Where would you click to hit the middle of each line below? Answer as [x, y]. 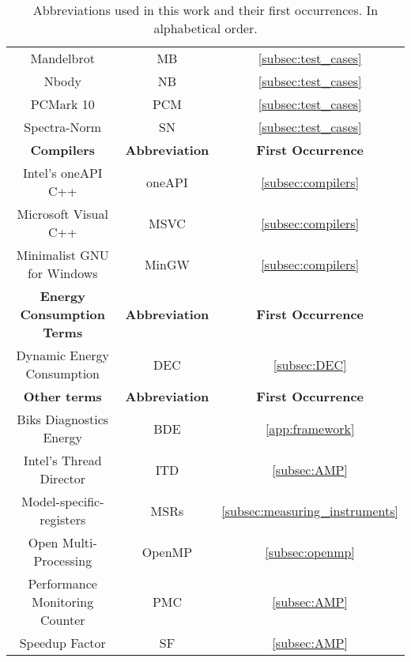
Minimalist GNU [62, 255]
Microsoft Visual [62, 214]
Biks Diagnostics [63, 419]
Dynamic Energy [62, 355]
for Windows [62, 273]
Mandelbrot [62, 58]
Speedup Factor [62, 643]
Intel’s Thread [62, 460]
